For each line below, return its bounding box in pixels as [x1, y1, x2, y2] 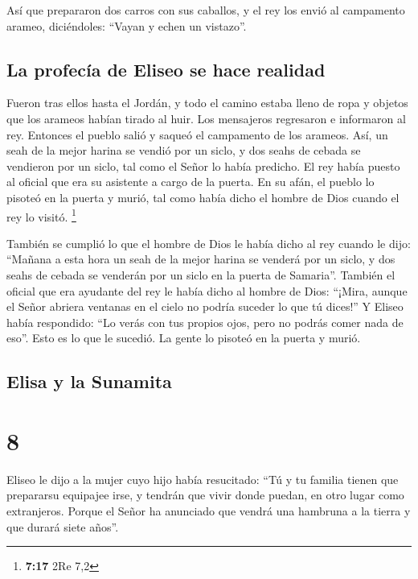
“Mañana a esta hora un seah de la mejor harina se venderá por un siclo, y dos [6, 250, 395, 267]
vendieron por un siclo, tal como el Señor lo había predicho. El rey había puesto [6, 157, 400, 174]
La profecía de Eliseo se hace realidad [6, 56, 326, 81]
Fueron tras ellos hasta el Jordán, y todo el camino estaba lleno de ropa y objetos [6, 94, 408, 111]
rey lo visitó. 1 [6, 205, 76, 225]
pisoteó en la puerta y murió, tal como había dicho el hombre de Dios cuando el [6, 188, 400, 205]
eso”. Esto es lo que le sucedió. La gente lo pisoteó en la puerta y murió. [6, 329, 361, 346]
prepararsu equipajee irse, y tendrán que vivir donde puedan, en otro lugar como [6, 486, 404, 503]
